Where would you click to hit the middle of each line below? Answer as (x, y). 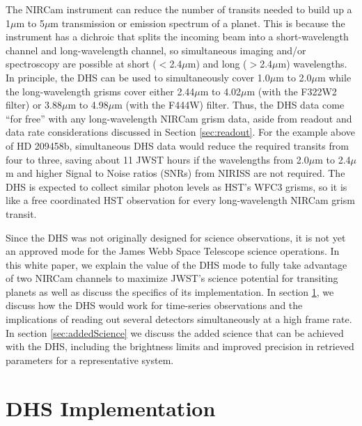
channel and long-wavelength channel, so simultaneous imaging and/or (156, 50)
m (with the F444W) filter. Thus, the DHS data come (229, 105)
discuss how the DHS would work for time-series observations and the (154, 305)
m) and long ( (217, 64)
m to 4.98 (88, 105)
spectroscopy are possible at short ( (81, 64)
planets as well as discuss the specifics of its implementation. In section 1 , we (170, 291)
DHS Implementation (111, 408)
